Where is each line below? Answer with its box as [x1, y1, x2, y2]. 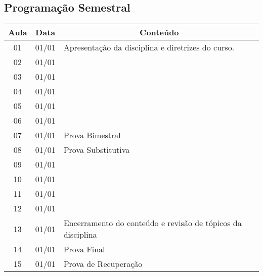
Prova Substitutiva [63, 144, 130, 156]
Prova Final [63, 243, 105, 255]
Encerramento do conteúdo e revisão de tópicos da [63, 217, 242, 229]
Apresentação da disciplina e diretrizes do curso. [63, 41, 235, 53]
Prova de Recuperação [63, 258, 143, 270]
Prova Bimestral [63, 129, 121, 141]
